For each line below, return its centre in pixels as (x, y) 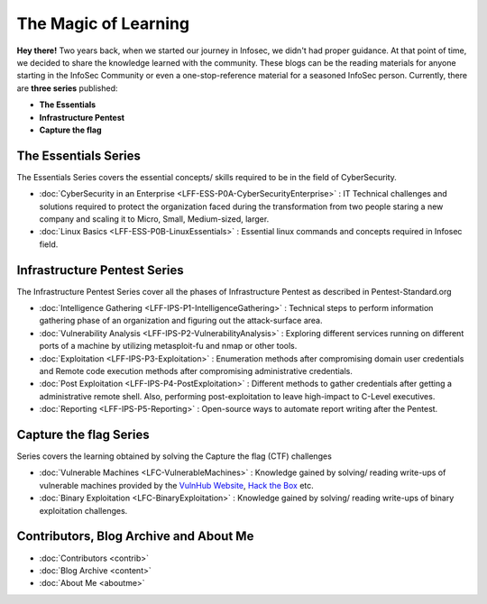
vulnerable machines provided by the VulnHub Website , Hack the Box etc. (177, 485)
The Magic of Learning (103, 23)
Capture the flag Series (83, 434)
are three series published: (67, 88)
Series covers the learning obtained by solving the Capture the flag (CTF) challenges (175, 456)
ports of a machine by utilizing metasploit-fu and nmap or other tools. (168, 346)
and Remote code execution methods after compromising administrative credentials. (196, 371)
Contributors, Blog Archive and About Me (135, 536)
